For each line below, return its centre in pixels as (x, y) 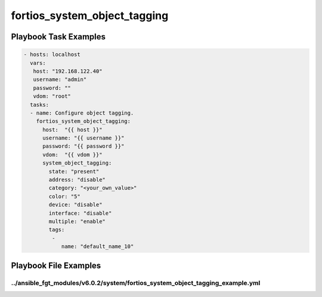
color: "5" (64, 196)
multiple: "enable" (77, 221)
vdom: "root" (52, 96)
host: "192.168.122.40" (68, 71)
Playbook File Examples (56, 265)
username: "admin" (60, 80)
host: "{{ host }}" (72, 129)
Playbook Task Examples (58, 37)
